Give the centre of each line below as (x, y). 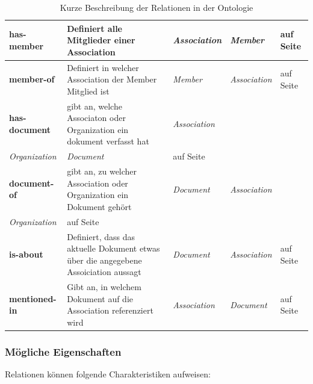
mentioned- (33, 298)
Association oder (98, 183)
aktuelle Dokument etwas (113, 248)
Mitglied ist (88, 91)
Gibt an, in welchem (104, 287)
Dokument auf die (100, 298)
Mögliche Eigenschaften (63, 352)
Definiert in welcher (103, 67)
